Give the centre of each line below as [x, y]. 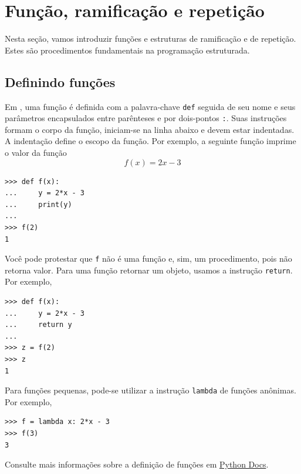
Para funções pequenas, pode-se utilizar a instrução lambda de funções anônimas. [150, 390]
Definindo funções [60, 81]
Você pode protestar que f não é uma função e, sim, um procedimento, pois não [148, 258]
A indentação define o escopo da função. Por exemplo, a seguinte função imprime [150, 141]
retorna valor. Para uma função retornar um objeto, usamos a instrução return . [149, 270]
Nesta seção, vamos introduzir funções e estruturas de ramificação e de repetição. [150, 39]
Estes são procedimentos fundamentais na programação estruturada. [127, 50]
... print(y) [38, 204]
